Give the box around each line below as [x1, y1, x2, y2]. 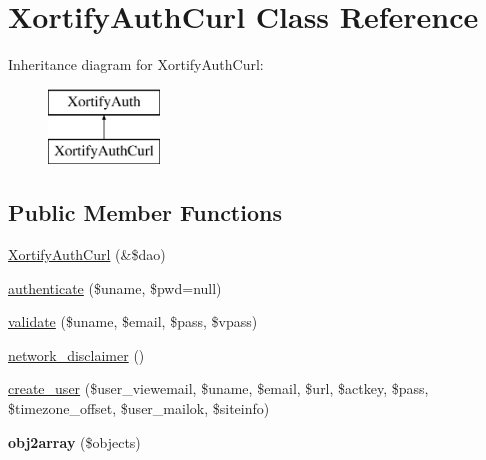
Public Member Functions [8, 197, 282, 228]
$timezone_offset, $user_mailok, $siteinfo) [8, 398, 270, 419]
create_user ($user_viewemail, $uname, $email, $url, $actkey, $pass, [8, 378, 429, 399]
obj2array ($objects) [8, 431, 141, 452]
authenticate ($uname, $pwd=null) [8, 277, 222, 298]
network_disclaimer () [8, 344, 145, 365]
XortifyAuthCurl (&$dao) [8, 244, 166, 265]
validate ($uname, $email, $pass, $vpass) [8, 311, 258, 332]
